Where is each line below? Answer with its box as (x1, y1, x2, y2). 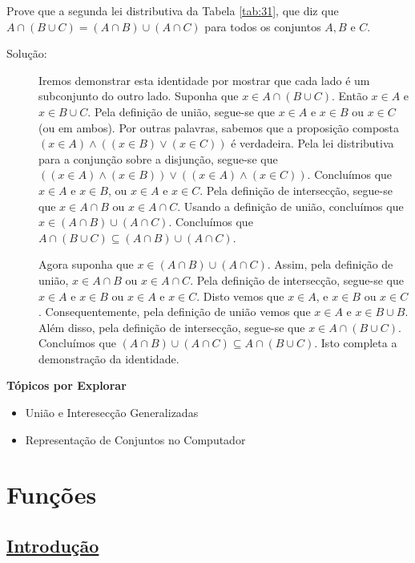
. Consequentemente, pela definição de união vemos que (38, 303, 311, 320)
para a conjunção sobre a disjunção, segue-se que (38, 150, 278, 167)
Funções (6, 478, 97, 511)
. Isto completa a (314, 334, 397, 351)
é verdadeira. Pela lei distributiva (231, 135, 394, 152)
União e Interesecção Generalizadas (25, 404, 199, 421)
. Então (332, 87, 368, 104)
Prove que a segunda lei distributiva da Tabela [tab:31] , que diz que (6, 2, 339, 18)
